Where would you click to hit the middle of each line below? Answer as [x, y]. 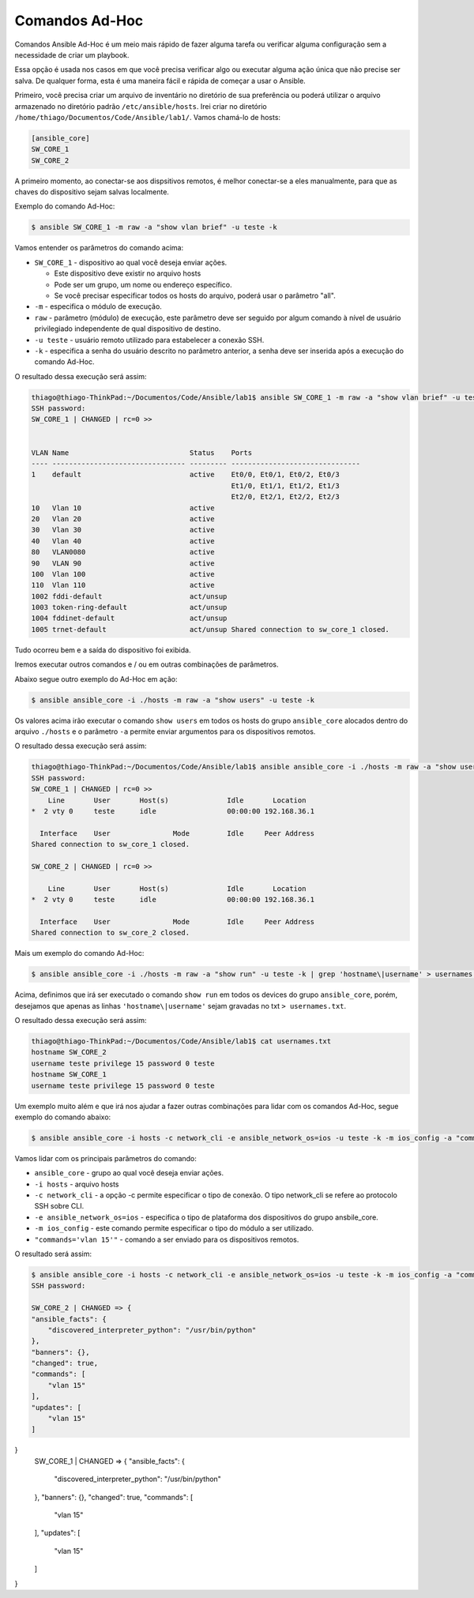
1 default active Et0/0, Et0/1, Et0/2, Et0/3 [185, 475]
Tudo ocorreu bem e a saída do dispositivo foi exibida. [103, 650]
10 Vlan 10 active [123, 508]
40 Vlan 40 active [123, 541]
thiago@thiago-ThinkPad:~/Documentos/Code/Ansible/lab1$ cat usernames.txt [181, 1041]
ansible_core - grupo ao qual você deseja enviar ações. [129, 1173]
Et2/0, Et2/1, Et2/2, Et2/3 [285, 497]
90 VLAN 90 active [123, 563]
